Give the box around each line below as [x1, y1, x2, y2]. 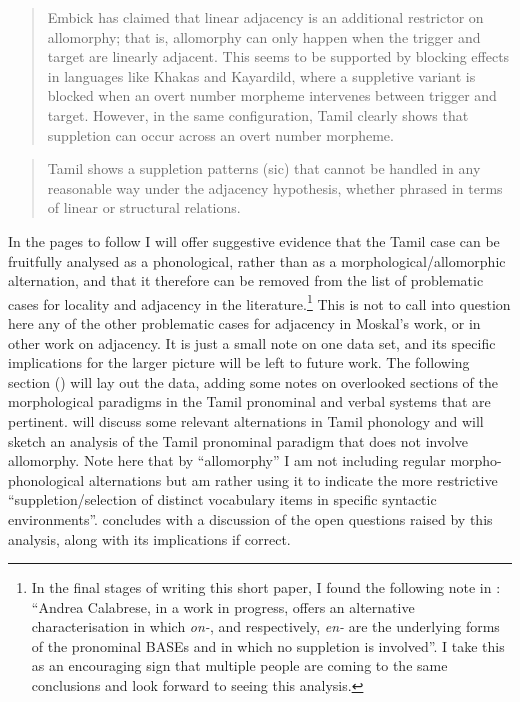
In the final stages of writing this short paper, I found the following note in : [31, 577, 501, 598]
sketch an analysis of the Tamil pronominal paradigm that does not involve [8, 430, 469, 451]
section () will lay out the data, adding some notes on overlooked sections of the [8, 371, 498, 392]
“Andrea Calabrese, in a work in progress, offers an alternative [31, 596, 415, 617]
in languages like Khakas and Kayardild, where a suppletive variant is [47, 65, 476, 86]
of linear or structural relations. [47, 197, 241, 218]
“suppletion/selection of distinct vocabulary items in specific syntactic [8, 489, 437, 510]
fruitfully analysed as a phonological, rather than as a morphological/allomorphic [8, 250, 506, 271]
